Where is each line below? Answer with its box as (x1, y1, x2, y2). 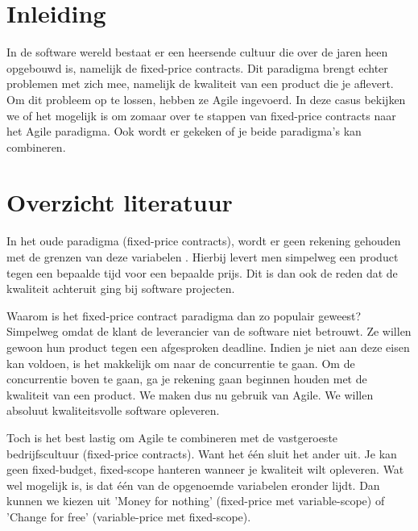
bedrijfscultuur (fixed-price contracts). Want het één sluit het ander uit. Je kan (6, 445, 397, 462)
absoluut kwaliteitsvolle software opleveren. (6, 402, 220, 419)
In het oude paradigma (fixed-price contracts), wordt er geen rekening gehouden (6, 232, 401, 249)
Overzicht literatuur (6, 186, 233, 219)
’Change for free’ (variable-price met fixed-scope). (6, 508, 251, 525)
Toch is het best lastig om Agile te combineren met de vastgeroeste (6, 429, 338, 445)
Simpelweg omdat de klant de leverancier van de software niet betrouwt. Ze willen (6, 323, 412, 340)
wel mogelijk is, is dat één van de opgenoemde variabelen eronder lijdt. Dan (6, 476, 380, 493)
